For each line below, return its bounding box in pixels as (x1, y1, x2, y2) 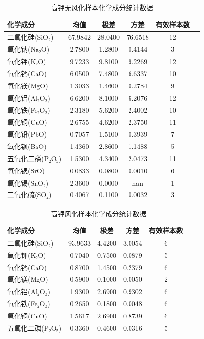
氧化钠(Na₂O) (7, 44, 50, 54)
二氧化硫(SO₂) (7, 190, 52, 200)
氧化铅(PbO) (7, 129, 47, 139)
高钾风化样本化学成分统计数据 (51, 208, 147, 218)
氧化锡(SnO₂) (7, 177, 49, 188)
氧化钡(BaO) (7, 141, 47, 151)
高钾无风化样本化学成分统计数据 (51, 2, 153, 12)
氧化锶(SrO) (7, 165, 45, 175)
